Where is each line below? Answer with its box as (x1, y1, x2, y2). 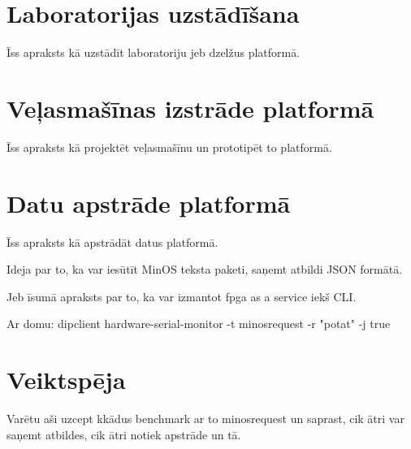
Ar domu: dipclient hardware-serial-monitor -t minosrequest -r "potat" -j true (6, 315, 391, 332)
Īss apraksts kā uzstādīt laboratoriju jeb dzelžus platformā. (6, 44, 301, 61)
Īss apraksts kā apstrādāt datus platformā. (6, 233, 218, 250)
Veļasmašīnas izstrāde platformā (6, 91, 374, 124)
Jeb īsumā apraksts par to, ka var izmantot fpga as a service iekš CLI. (6, 287, 357, 304)
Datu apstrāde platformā (6, 186, 291, 219)
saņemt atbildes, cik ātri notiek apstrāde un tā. (6, 425, 241, 443)
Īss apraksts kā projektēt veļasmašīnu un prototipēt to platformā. (6, 138, 332, 155)
